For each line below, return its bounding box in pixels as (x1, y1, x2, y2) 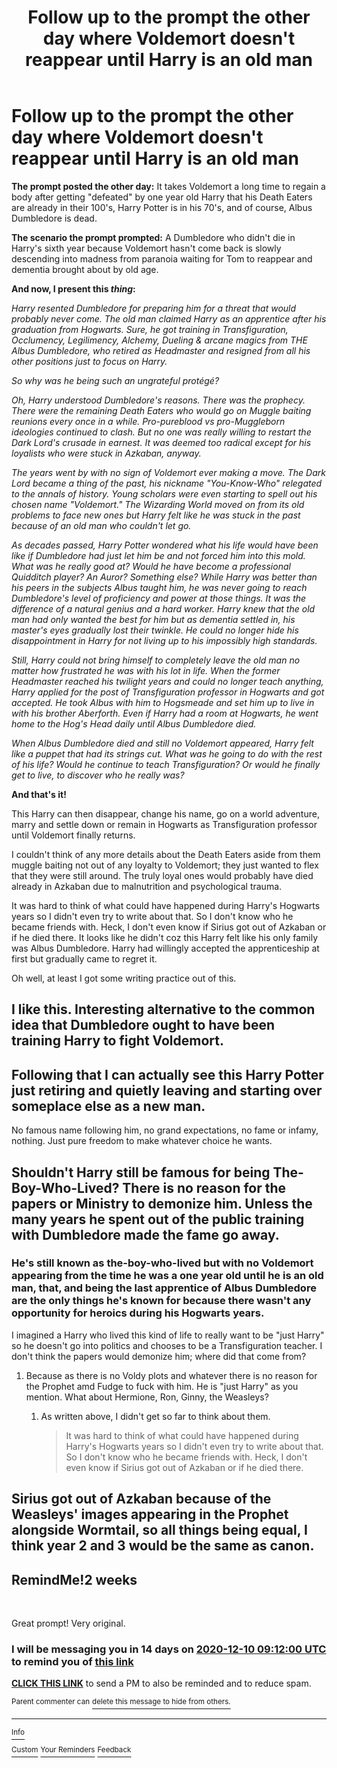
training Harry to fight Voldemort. (11, 1032, 224, 1050)
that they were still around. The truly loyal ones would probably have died (11, 869, 314, 881)
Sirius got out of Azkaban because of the (11, 1491, 272, 1508)
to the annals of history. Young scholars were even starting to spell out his (11, 487, 318, 500)
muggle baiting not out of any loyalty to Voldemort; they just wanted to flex (11, 859, 319, 871)
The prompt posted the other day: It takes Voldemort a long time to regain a (11, 180, 326, 192)
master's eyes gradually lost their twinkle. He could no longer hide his (11, 624, 299, 636)
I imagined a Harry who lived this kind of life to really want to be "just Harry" (11, 1329, 325, 1341)
